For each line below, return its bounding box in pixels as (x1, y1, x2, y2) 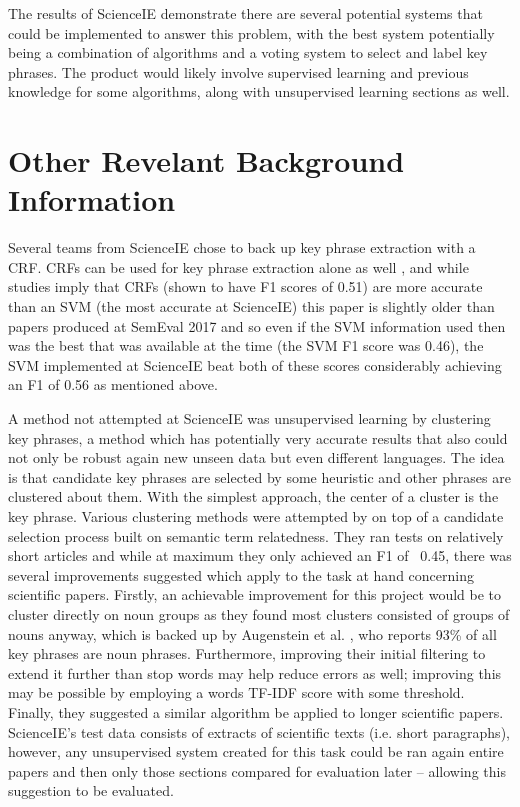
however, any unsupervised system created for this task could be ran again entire (8, 741, 504, 762)
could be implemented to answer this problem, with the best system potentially (8, 22, 495, 43)
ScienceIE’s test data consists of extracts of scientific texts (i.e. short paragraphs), (8, 721, 510, 742)
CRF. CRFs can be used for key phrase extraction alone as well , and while (8, 256, 469, 277)
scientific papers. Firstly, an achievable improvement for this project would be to (8, 584, 502, 605)
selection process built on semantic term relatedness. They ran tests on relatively (8, 525, 504, 546)
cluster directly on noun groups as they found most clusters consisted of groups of (8, 603, 510, 624)
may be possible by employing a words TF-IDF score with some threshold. (8, 682, 465, 703)
